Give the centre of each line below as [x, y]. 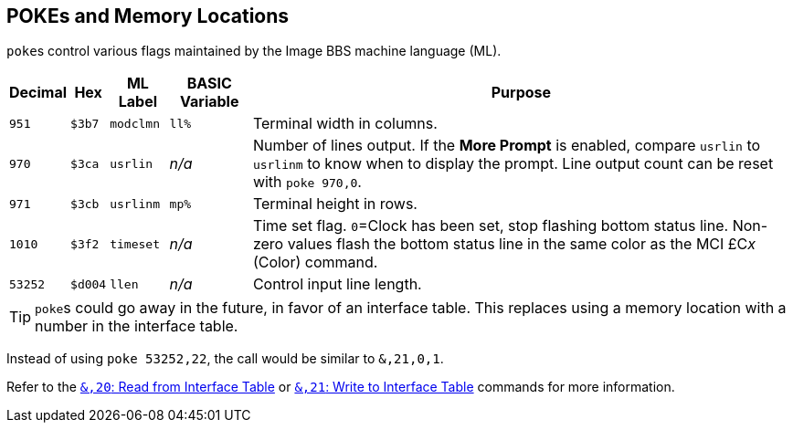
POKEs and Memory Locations [148, 16]
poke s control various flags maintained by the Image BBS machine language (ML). [254, 51]
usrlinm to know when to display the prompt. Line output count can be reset [513, 164]
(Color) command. [315, 262]
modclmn [135, 123]
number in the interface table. [137, 326]
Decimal [38, 93]
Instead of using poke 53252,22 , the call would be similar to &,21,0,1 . [225, 359]
